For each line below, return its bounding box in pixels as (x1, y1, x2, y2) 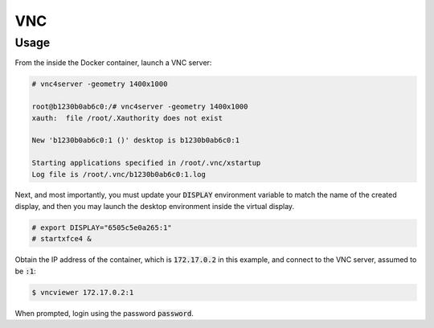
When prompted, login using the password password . (14, 308, 194, 318)
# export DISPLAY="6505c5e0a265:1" (31, 223, 172, 232)
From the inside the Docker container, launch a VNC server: (14, 58, 212, 68)
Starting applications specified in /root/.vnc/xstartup (31, 158, 261, 168)
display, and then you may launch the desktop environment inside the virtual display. (14, 201, 295, 211)
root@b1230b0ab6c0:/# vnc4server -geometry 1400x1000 (31, 102, 248, 112)
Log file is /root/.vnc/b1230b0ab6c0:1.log (31, 170, 207, 178)
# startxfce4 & (31, 234, 92, 244)
